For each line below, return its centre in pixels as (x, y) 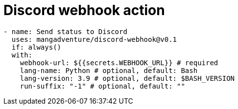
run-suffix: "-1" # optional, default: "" (102, 86)
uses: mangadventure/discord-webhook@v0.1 (94, 39)
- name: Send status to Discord (65, 31)
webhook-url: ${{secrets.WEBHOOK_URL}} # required (119, 63)
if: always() (36, 47)
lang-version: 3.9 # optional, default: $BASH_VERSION (127, 78)
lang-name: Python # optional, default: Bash (109, 70)
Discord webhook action (84, 10)
